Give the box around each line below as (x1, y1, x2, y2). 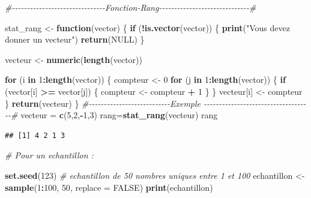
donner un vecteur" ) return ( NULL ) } (5, 33, 145, 46)
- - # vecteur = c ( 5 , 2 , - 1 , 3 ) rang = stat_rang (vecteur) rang (5, 109, 218, 121)
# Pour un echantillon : (5, 149, 94, 161)
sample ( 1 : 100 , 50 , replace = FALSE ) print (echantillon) (5, 181, 213, 193)
